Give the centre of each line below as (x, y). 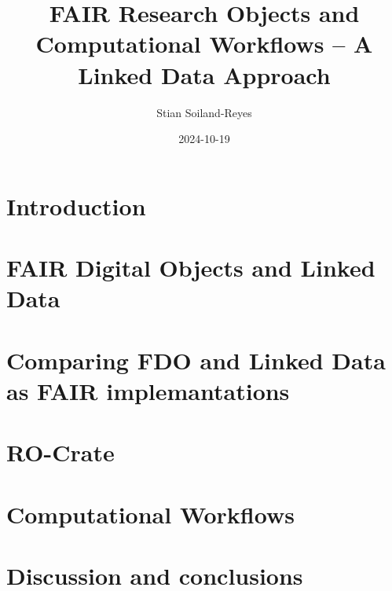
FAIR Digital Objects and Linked (191, 268)
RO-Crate (60, 452)
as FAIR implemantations (148, 390)
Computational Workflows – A (204, 44)
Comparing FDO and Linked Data (196, 360)
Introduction (76, 206)
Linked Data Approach (204, 74)
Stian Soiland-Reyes (204, 112)
